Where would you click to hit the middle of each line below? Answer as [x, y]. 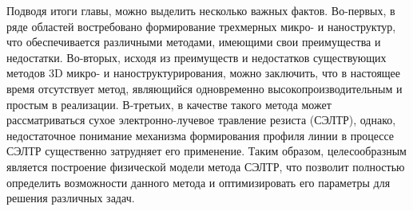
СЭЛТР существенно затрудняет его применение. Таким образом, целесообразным [206, 151]
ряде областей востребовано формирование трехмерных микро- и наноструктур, [201, 26]
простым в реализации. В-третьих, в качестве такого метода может [169, 104]
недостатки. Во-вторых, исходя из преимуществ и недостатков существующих [197, 57]
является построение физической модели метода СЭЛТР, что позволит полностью [206, 166]
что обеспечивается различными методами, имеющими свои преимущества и [194, 42]
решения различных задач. [71, 198]
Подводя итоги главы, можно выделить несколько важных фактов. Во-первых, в [201, 10]
